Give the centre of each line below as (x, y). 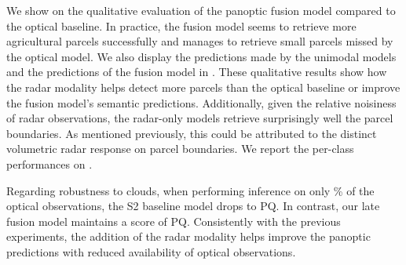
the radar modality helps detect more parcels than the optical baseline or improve (203, 87)
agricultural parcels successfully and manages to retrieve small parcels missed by (200, 41)
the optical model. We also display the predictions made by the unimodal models (201, 56)
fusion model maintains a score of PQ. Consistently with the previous (174, 221)
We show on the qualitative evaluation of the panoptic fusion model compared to (201, 10)
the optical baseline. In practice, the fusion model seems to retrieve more (181, 25)
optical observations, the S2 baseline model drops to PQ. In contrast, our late (193, 206)
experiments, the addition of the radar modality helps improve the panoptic (188, 236)
